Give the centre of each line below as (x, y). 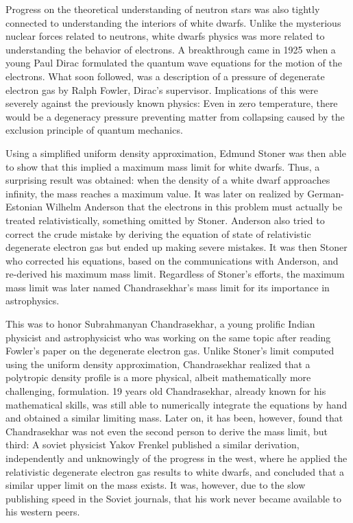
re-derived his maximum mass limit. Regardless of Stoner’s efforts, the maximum (175, 274)
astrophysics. (33, 301)
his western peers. (43, 512)
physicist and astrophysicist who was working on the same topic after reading (168, 337)
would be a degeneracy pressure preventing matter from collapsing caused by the (175, 116)
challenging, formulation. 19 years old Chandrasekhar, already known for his (166, 391)
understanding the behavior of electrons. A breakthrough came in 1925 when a (171, 49)
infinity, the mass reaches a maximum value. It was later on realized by (155, 193)
